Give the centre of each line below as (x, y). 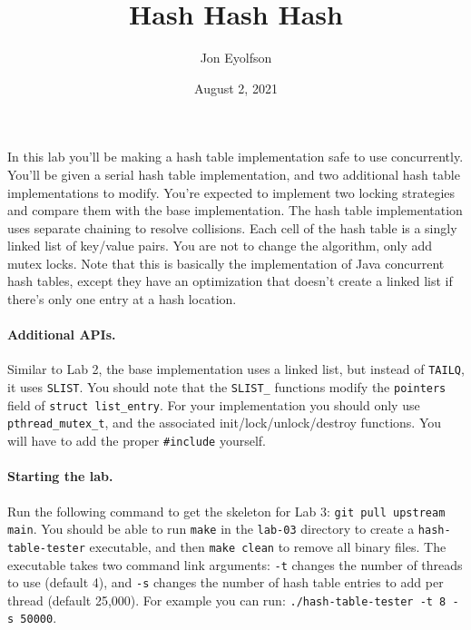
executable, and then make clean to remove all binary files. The (268, 546)
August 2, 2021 (236, 88)
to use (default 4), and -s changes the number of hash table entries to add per (226, 582)
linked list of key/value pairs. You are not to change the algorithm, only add (220, 246)
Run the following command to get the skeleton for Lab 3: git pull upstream (226, 511)
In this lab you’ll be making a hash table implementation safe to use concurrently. (235, 157)
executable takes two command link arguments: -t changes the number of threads (235, 564)
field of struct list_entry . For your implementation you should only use (214, 404)
